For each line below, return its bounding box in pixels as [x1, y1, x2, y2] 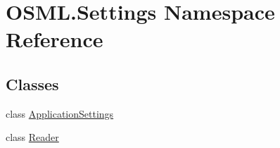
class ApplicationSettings [6, 106, 114, 121]
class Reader [6, 130, 59, 144]
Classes [6, 73, 59, 94]
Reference [6, 25, 103, 54]
